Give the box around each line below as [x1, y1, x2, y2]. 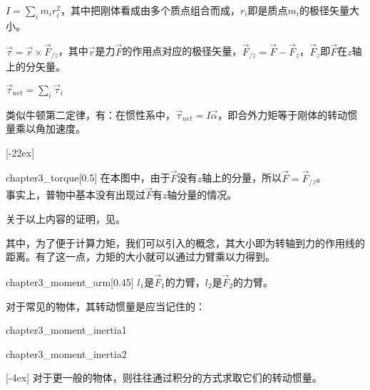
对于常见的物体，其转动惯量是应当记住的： [6, 298, 205, 313]
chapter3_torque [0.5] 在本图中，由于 [6, 170, 170, 185]
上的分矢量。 [6, 59, 66, 74]
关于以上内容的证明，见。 [6, 211, 125, 226]
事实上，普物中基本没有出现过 [6, 187, 145, 202]
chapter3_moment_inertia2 [6, 346, 127, 361]
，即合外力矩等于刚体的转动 [217, 107, 348, 122]
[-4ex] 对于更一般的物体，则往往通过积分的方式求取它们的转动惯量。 [6, 370, 322, 385]
